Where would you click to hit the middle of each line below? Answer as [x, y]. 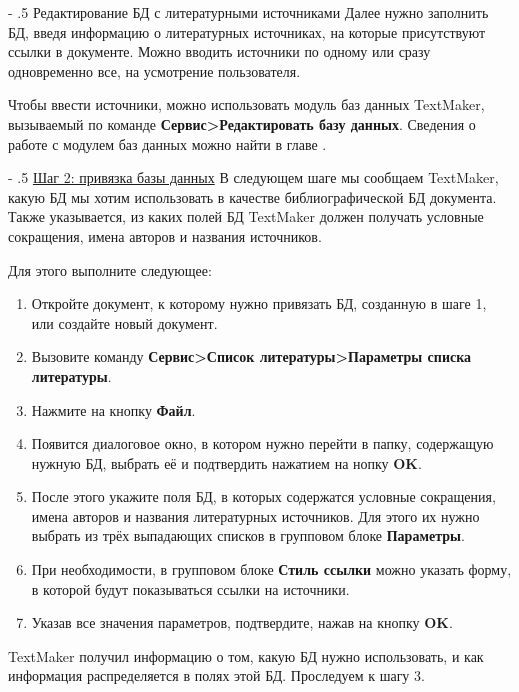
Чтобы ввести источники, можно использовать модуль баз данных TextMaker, [246, 104]
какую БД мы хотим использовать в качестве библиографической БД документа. [252, 196]
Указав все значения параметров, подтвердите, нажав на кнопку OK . [242, 622]
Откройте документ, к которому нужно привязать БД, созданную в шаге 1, [259, 303]
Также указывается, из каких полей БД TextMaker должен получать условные [246, 216]
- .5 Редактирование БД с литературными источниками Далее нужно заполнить [248, 12]
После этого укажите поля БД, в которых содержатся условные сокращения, [263, 496]
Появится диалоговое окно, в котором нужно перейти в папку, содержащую [262, 443]
